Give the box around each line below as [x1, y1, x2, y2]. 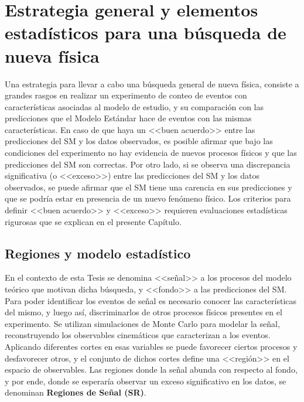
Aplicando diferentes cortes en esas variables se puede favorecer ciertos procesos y [5, 340, 298, 352]
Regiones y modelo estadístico [5, 244, 191, 262]
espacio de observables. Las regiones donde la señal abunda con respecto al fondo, [5, 363, 298, 376]
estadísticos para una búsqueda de [5, 21, 286, 45]
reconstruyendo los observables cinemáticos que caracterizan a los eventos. [5, 329, 271, 341]
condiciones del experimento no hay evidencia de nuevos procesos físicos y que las [5, 147, 297, 159]
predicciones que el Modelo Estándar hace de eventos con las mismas [5, 112, 252, 124]
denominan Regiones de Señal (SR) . [5, 386, 146, 398]
